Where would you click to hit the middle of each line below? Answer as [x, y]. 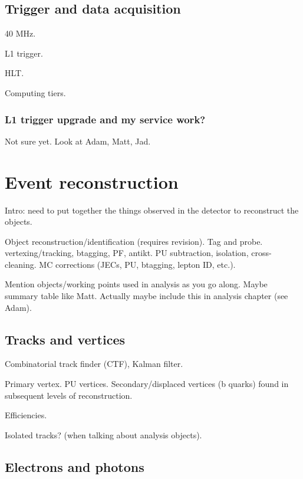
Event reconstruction [92, 181]
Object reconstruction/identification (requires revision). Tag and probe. [134, 241]
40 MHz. [20, 33]
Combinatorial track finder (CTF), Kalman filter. [94, 364]
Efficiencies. [26, 415]
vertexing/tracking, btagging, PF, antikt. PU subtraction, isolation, [127, 253]
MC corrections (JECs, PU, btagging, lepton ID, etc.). [137, 264]
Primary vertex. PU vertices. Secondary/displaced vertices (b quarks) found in [147, 384]
